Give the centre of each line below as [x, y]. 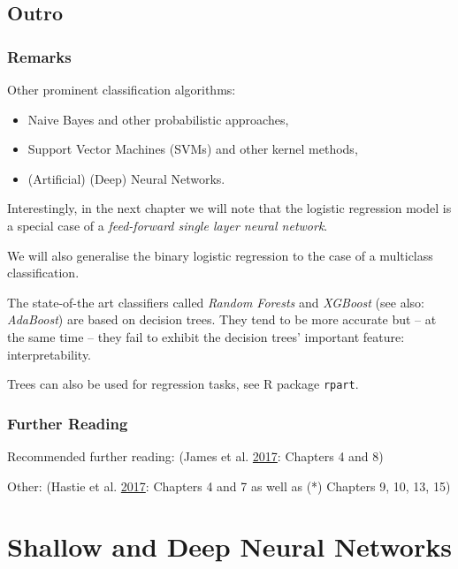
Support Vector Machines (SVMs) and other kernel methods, [193, 149]
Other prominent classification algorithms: [122, 89]
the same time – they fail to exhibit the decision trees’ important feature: [206, 336]
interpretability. [50, 354]
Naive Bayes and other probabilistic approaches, [158, 119]
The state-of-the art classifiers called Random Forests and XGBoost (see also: [216, 302]
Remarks [39, 56]
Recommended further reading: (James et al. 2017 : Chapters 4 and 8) [195, 456]
